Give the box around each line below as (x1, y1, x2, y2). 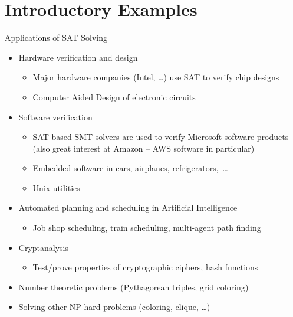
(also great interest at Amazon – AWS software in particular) (32, 142, 255, 154)
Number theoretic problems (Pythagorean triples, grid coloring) (18, 280, 249, 293)
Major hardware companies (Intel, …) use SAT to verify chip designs (32, 71, 279, 83)
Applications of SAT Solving (5, 31, 107, 44)
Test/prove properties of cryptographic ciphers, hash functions (32, 261, 258, 273)
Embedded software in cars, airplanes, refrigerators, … (32, 162, 228, 174)
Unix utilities (32, 181, 80, 194)
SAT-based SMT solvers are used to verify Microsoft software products (32, 130, 289, 143)
